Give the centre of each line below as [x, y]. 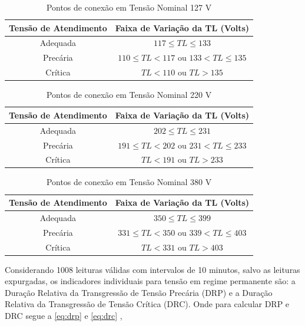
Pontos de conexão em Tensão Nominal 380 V [129, 182]
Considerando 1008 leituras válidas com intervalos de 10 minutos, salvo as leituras [152, 269]
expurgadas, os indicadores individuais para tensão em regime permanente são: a [150, 281]
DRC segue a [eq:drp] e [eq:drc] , [64, 316]
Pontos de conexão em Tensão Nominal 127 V [129, 7]
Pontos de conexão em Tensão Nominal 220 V [129, 95]
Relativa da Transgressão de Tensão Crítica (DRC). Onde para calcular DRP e [147, 304]
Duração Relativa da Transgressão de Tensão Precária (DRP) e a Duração [139, 292]
